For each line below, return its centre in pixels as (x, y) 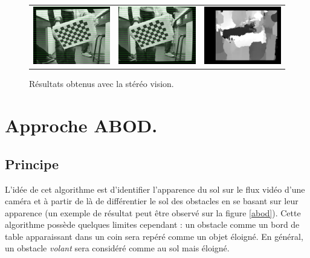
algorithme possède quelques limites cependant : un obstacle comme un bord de (152, 224)
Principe (32, 163)
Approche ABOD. (81, 125)
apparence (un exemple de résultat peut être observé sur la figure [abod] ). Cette (153, 212)
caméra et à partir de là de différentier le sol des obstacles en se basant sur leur (152, 201)
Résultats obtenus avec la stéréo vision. (102, 84)
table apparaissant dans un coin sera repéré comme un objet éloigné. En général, (154, 236)
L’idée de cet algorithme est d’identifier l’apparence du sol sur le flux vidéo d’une (155, 189)
